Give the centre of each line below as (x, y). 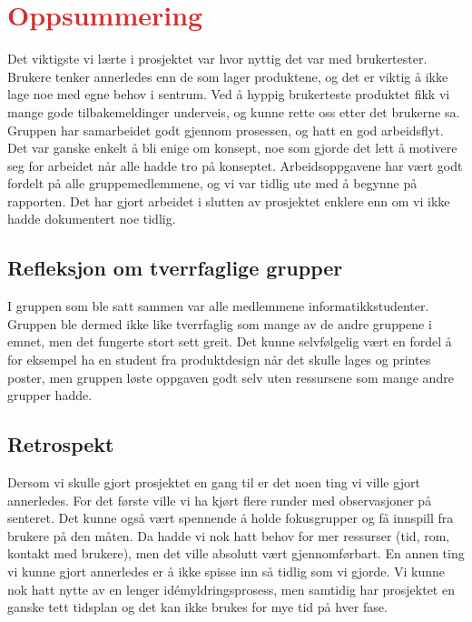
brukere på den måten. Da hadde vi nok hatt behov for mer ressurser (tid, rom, (229, 535)
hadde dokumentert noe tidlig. (92, 219)
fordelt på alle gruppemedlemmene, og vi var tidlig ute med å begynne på (212, 183)
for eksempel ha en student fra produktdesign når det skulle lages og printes (219, 360)
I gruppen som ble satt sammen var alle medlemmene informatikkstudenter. (218, 306)
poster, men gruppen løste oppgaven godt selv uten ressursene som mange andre (231, 377)
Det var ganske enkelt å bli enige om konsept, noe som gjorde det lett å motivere (232, 148)
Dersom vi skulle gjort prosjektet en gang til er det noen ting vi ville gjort (214, 482)
